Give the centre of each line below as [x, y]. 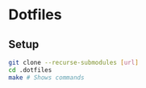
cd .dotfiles [30, 70]
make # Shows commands [46, 78]
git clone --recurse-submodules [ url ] [73, 62]
